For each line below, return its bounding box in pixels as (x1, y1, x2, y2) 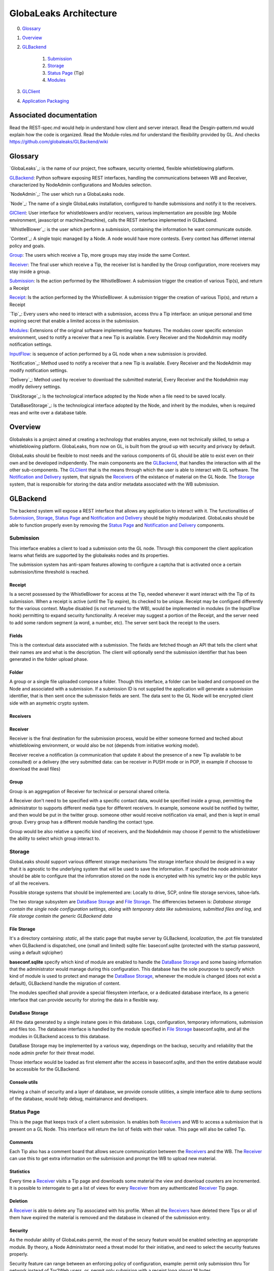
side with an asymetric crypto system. (9, 700, 89, 706)
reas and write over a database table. (9, 409, 87, 415)
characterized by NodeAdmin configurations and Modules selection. (9, 182, 152, 188)
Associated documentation (9, 111, 97, 119)
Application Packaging (22, 98, 70, 104)
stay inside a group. (9, 268, 51, 275)
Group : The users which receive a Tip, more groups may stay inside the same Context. (9, 252, 190, 258)
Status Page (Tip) (47, 70, 84, 76)
